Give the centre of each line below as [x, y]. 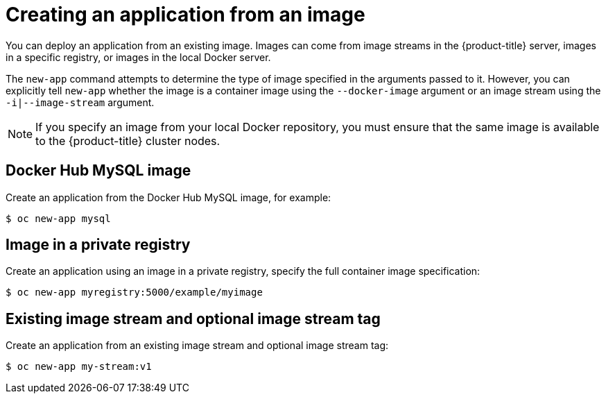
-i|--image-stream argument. [80, 102]
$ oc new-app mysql [58, 218]
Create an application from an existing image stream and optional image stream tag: [197, 346]
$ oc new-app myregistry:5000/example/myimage [134, 292]
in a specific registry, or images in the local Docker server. [138, 57]
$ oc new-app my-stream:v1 [79, 367]
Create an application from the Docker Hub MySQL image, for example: [168, 197]
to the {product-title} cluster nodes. [128, 141]
